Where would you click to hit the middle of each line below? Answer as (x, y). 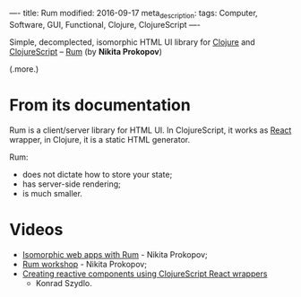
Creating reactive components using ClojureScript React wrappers (145, 274)
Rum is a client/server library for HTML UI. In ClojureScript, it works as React (150, 130)
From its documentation (100, 105)
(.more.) (24, 69)
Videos (36, 229)
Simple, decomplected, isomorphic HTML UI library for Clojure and (132, 42)
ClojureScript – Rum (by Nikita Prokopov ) (86, 51)
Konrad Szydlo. (64, 283)
